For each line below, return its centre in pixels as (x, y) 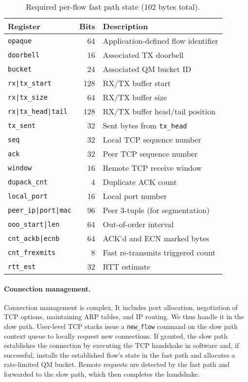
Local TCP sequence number (152, 139)
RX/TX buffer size (135, 97)
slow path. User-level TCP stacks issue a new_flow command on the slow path (121, 326)
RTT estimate (127, 266)
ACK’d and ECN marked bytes (156, 238)
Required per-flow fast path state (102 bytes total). (113, 7)
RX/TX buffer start (137, 83)
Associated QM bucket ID (147, 69)
